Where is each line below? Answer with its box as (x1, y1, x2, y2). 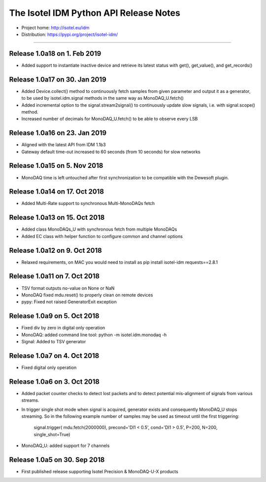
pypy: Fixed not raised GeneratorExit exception (21, 299, 117, 305)
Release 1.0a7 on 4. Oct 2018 (9, 351, 100, 360)
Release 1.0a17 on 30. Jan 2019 (9, 75, 107, 83)
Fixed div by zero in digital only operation (21, 325, 105, 331)
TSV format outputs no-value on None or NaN (21, 285, 115, 291)
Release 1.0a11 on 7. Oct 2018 (9, 272, 100, 281)
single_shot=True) (33, 431, 70, 437)
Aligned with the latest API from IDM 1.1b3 (21, 142, 106, 148)
